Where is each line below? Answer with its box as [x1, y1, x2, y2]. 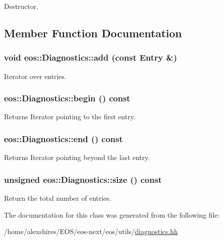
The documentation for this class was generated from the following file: [4, 209, 220, 220]
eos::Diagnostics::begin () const [4, 92, 130, 104]
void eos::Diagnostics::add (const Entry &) [4, 51, 177, 64]
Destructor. [4, 1, 39, 11]
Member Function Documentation [4, 25, 182, 40]
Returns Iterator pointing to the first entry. [4, 111, 136, 122]
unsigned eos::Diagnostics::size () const [4, 173, 162, 185]
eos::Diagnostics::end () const [4, 132, 123, 145]
